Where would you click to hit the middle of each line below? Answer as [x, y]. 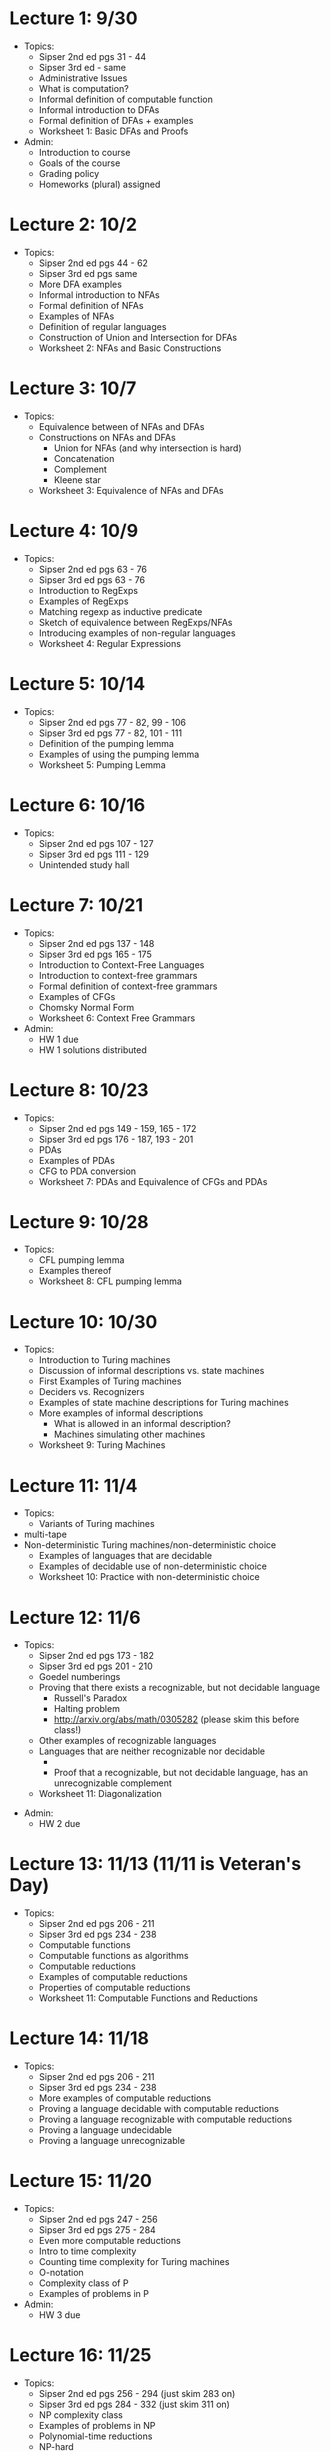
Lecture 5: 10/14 [77, 683]
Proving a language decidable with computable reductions [158, 2109]
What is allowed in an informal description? [142, 1424]
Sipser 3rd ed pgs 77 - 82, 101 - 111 [110, 733]
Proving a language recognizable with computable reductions [165, 2119]
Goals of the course [79, 163]
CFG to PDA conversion [87, 1171]
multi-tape [45, 1534]
